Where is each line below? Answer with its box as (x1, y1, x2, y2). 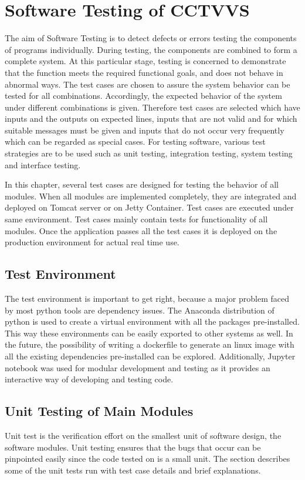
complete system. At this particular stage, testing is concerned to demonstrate (5, 55, 286, 67)
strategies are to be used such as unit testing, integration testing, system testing (5, 147, 293, 159)
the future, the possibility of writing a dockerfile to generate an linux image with (5, 338, 294, 351)
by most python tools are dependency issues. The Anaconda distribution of (5, 304, 274, 316)
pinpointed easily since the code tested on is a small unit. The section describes (5, 452, 290, 465)
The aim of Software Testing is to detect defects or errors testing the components (5, 32, 297, 44)
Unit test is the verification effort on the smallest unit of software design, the (5, 429, 282, 441)
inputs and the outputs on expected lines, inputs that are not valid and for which (5, 112, 297, 125)
